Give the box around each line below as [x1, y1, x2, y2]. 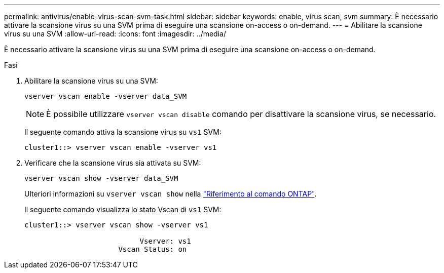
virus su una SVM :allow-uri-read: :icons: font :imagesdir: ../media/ [4, 29, 226, 38]
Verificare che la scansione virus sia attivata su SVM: [24, 159, 201, 167]
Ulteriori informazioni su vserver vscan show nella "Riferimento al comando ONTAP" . [24, 189, 317, 198]
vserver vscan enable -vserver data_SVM [24, 92, 187, 100]
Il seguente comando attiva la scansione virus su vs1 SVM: [24, 128, 221, 136]
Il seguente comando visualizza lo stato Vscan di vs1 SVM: [24, 205, 221, 214]
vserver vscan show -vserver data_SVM [24, 174, 178, 182]
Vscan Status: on [118, 245, 187, 253]
